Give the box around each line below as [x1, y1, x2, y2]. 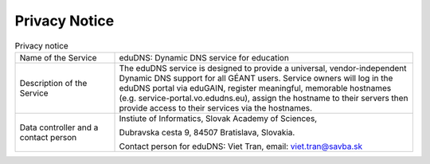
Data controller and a [19, 122, 99, 133]
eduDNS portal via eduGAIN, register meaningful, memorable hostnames [119, 82, 392, 93]
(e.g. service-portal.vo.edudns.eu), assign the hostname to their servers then [119, 92, 408, 103]
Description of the [19, 77, 88, 88]
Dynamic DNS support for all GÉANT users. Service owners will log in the [119, 72, 393, 84]
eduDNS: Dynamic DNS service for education [119, 52, 290, 63]
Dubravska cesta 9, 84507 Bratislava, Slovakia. [119, 127, 295, 138]
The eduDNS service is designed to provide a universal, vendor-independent [119, 62, 407, 73]
